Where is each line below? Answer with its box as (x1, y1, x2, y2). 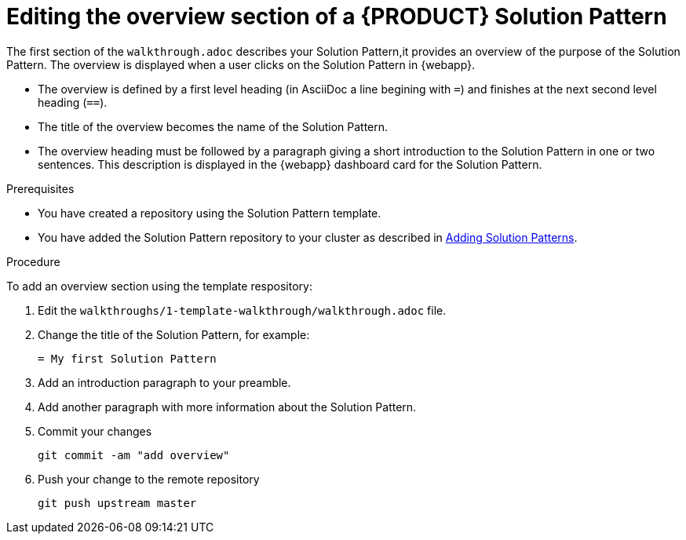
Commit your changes (38, 424, 152, 438)
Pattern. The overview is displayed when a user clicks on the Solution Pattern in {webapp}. (6, 57, 476, 71)
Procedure (6, 254, 60, 268)
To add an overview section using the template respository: (6, 279, 312, 293)
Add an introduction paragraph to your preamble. (38, 375, 291, 389)
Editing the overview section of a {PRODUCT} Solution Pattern (6, 3, 667, 30)
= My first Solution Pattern (38, 352, 217, 365)
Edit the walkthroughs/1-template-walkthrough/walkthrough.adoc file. (38, 303, 447, 317)
